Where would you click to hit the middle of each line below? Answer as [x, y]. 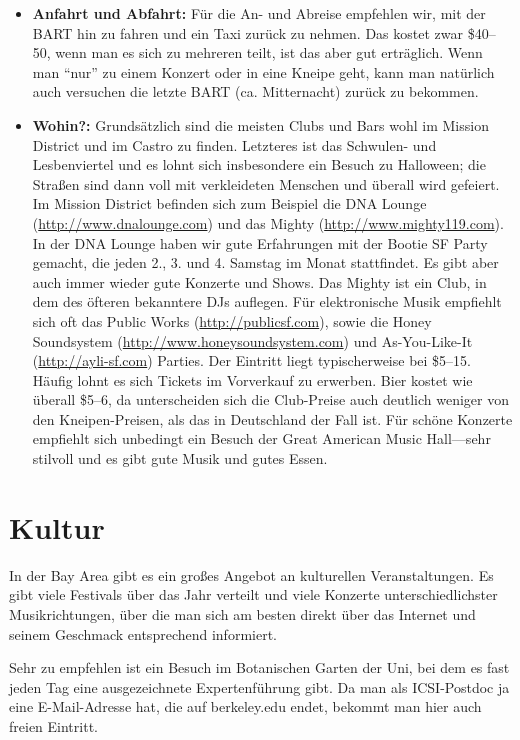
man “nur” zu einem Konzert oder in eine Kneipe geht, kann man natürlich [263, 71]
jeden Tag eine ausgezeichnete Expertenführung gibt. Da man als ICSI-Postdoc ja [259, 686]
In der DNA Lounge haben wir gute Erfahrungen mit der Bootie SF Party [260, 242]
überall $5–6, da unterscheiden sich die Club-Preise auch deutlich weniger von [270, 399]
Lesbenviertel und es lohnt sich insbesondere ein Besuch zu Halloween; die [259, 164]
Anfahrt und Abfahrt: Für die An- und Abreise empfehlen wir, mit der [259, 13]
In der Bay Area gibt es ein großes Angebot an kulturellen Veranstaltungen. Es [251, 574]
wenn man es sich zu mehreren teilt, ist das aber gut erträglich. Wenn [269, 52]
